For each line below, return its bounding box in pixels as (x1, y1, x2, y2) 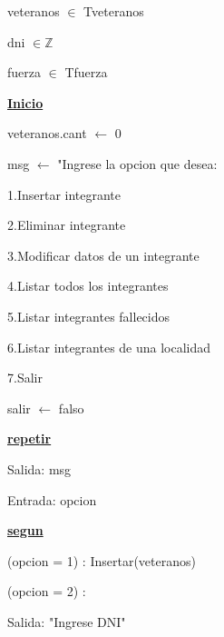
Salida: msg (7, 459, 72, 478)
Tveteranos (83, 2, 144, 20)
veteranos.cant (7, 124, 87, 143)
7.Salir (7, 368, 43, 387)
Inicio (7, 93, 44, 112)
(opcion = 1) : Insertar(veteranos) (7, 551, 196, 570)
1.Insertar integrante (7, 184, 122, 204)
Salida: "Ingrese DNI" (7, 612, 126, 631)
